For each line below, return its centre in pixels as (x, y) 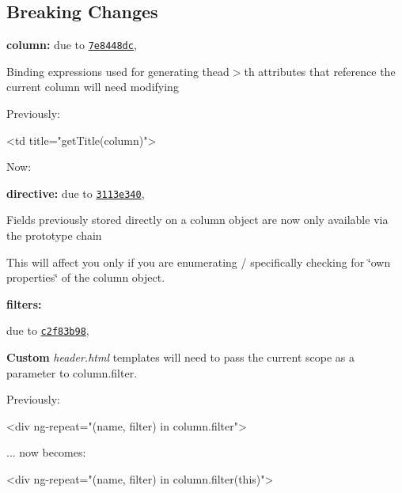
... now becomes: (46, 452)
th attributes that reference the (320, 71)
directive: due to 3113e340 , (76, 193)
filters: (24, 303)
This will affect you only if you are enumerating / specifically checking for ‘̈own (199, 262)
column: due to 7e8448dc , (72, 45)
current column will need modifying (93, 87)
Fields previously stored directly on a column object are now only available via (197, 220)
